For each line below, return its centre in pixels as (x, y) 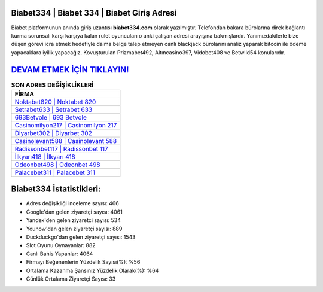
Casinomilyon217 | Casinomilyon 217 (66, 125)
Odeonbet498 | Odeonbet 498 (58, 165)
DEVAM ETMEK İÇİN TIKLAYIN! (70, 70)
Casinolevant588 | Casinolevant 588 (66, 141)
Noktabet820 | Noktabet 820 (55, 102)
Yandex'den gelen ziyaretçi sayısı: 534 (73, 220)
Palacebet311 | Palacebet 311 (55, 172)
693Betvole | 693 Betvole (51, 117)
